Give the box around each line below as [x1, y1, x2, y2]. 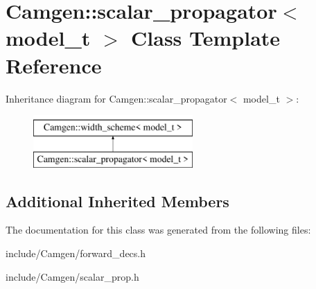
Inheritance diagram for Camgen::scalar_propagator [6, 91, 227, 105]
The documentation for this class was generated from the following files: [6, 222, 311, 237]
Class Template [131, 24, 281, 52]
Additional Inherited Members [6, 190, 229, 211]
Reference [6, 51, 102, 79]
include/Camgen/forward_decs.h [6, 246, 146, 261]
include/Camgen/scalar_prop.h [6, 269, 139, 283]
